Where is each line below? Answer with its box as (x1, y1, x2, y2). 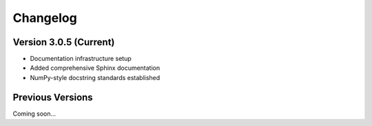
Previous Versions (12, 91, 93, 103)
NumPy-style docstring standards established (30, 73, 161, 81)
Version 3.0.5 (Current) (12, 36, 115, 48)
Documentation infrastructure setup (30, 55, 132, 63)
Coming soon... (12, 110, 56, 118)
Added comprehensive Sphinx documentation (30, 64, 161, 72)
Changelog (12, 10, 77, 25)
